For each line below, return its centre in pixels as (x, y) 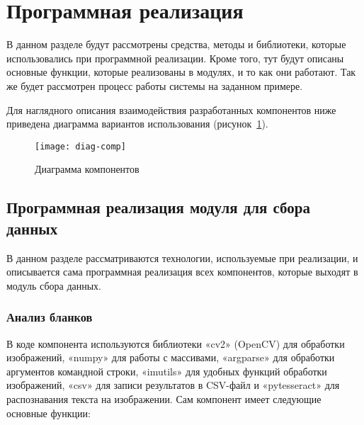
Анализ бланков (50, 317)
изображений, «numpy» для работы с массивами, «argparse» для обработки (171, 357)
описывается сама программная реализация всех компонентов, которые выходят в (182, 272)
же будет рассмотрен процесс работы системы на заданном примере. (155, 85)
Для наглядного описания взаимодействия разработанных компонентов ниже (171, 109)
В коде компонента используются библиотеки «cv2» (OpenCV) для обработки (176, 343)
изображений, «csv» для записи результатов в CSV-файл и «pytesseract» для (173, 385)
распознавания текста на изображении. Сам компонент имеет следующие (164, 398)
